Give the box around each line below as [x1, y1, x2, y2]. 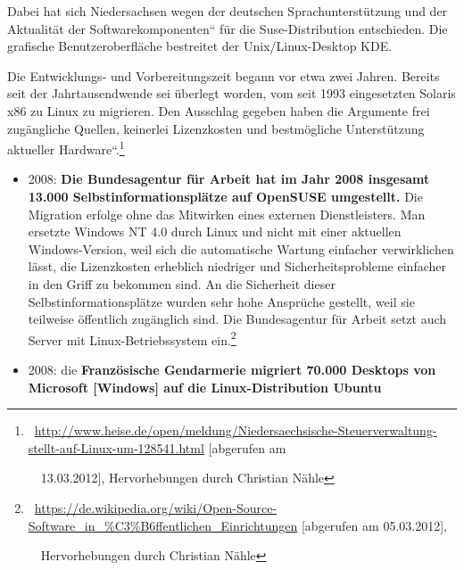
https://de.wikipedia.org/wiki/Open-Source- [34, 498, 278, 516]
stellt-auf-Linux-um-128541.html [28, 438, 204, 457]
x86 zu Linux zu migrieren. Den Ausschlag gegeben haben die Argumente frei [7, 101, 430, 120]
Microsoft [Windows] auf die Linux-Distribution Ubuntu [28, 377, 382, 396]
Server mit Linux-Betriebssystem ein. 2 [28, 327, 236, 349]
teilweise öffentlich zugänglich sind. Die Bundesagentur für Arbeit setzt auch [28, 310, 447, 328]
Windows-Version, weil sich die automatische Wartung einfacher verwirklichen [28, 239, 454, 258]
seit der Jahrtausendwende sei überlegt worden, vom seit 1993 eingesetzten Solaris [7, 84, 456, 103]
